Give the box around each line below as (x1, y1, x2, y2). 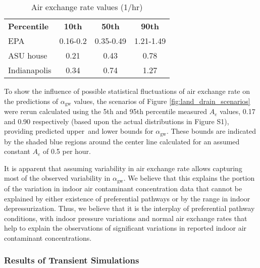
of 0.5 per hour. (42, 146, 91, 156)
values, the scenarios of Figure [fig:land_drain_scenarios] (74, 95, 250, 106)
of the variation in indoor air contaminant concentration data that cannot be (4, 183, 242, 193)
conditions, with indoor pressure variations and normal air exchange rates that (4, 212, 247, 223)
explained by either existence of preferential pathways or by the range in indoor (4, 193, 250, 203)
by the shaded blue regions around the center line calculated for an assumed (4, 136, 240, 146)
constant (4, 146, 30, 156)
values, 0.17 (220, 106, 255, 117)
